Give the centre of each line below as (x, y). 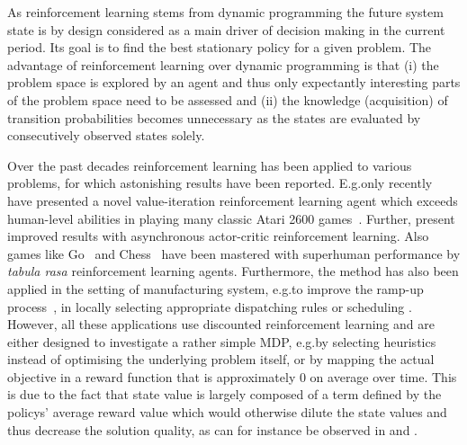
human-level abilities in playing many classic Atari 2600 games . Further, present (231, 218)
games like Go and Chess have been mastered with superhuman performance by (234, 253)
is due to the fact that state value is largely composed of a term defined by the (225, 394)
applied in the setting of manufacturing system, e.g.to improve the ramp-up (216, 288)
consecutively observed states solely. (106, 135)
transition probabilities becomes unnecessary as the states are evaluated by (214, 117)
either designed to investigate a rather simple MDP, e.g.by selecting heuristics (222, 341)
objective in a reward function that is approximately (152, 376)
